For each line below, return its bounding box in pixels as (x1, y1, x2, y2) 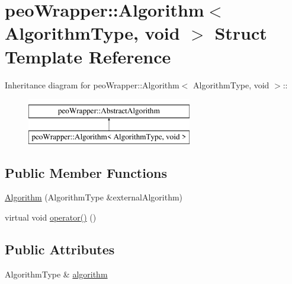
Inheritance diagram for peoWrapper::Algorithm (5, 78, 179, 91)
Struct (214, 21, 267, 45)
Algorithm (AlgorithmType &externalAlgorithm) (5, 191, 183, 203)
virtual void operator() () (5, 211, 97, 224)
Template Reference (5, 44, 171, 68)
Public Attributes (5, 240, 115, 259)
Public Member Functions (5, 163, 167, 181)
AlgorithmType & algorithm (5, 267, 108, 280)
